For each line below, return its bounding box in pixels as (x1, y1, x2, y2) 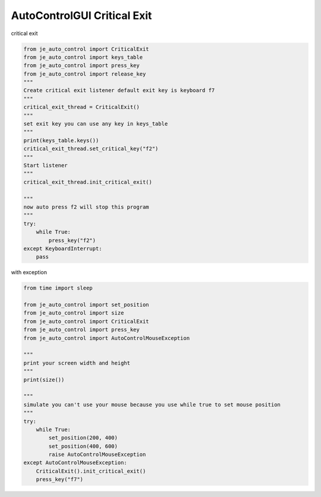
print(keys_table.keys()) (23, 137, 99, 144)
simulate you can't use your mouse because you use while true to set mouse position (23, 401, 281, 408)
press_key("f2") (48, 237, 96, 244)
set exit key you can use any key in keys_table (23, 121, 168, 127)
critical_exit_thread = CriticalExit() (23, 104, 140, 111)
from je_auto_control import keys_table (23, 54, 143, 61)
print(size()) (23, 376, 65, 383)
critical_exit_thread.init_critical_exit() (23, 178, 153, 185)
